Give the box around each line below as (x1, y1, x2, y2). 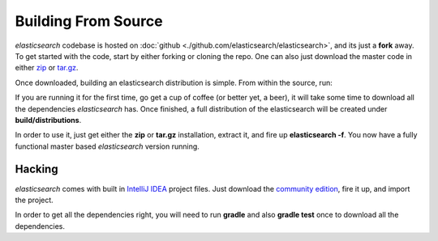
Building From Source (15, 12, 163, 30)
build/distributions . (15, 115, 82, 125)
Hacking (15, 163, 58, 176)
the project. (15, 195, 54, 205)
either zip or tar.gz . (15, 63, 79, 73)
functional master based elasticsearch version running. (15, 142, 200, 151)
